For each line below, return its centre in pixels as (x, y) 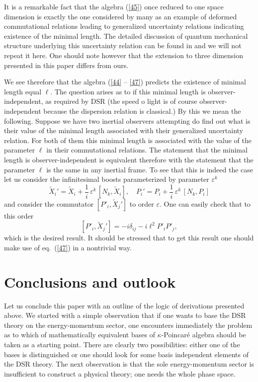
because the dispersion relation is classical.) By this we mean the (142, 111)
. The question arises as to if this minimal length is (128, 91)
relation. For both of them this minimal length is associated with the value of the (128, 140)
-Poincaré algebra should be (204, 335)
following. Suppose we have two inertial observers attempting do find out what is (127, 120)
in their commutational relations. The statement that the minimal (147, 150)
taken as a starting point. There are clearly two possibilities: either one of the (122, 344)
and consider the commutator (49, 203)
